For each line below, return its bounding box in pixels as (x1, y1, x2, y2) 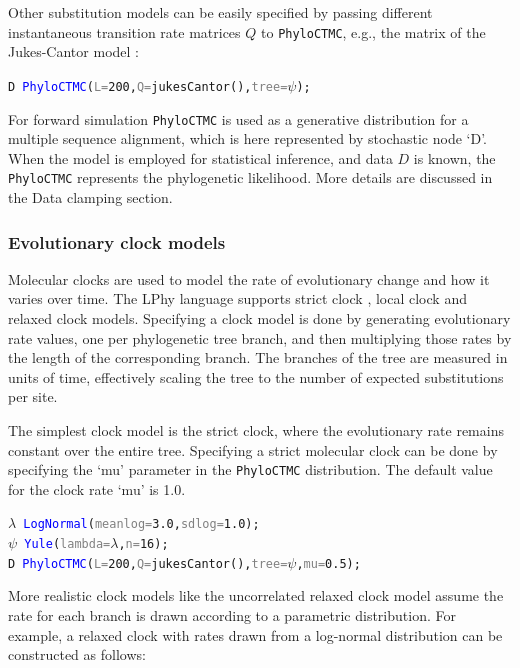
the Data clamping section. (8, 187, 173, 207)
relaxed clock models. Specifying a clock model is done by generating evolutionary (8, 308, 511, 328)
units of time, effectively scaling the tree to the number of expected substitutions (8, 366, 504, 387)
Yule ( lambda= (24, 537, 111, 552)
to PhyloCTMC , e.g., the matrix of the (261, 21, 486, 42)
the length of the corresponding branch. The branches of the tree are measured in (8, 347, 508, 368)
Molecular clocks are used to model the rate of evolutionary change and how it (8, 268, 490, 289)
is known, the (413, 147, 496, 168)
